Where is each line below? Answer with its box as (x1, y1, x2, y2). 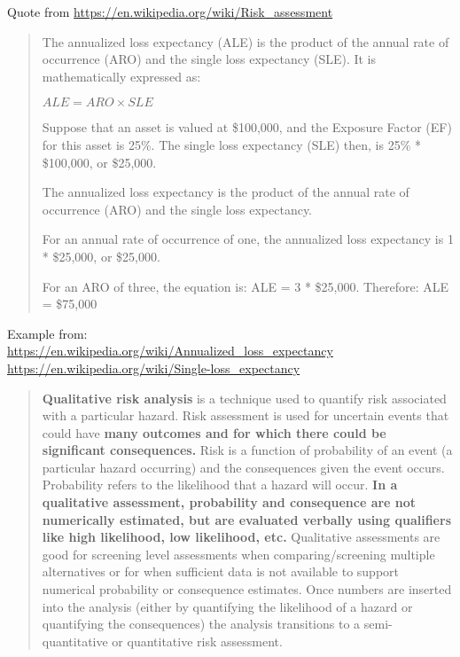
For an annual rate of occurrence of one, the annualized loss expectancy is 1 (42, 230, 454, 248)
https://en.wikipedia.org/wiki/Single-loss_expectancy (7, 358, 300, 377)
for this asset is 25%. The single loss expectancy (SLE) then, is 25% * (42, 135, 422, 153)
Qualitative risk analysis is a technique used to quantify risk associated (42, 388, 447, 407)
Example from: (7, 324, 88, 342)
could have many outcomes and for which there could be (42, 423, 386, 442)
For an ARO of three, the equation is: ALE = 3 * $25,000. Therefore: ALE (42, 277, 449, 295)
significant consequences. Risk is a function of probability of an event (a (42, 441, 453, 459)
